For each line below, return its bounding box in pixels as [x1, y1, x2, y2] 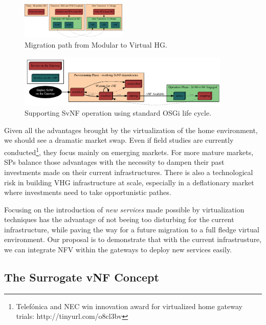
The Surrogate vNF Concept [4, 269, 159, 285]
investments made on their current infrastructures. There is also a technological [4, 166, 253, 177]
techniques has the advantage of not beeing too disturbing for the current [4, 214, 234, 225]
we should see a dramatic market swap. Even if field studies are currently [4, 135, 234, 145]
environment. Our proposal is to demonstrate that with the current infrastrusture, [4, 234, 262, 245]
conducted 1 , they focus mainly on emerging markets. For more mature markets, [4, 145, 254, 157]
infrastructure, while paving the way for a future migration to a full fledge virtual [4, 224, 259, 234]
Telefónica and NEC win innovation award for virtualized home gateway [16, 300, 242, 311]
